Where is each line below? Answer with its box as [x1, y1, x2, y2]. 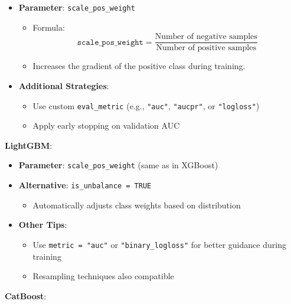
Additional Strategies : [18, 79, 109, 91]
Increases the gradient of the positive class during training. [32, 60, 246, 72]
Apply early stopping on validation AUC [32, 119, 180, 132]
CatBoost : [5, 289, 47, 302]
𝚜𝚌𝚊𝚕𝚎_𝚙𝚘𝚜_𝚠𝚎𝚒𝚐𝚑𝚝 [77, 38, 143, 47]
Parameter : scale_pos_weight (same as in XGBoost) [18, 159, 218, 171]
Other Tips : [18, 218, 67, 231]
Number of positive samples [156, 44, 256, 53]
